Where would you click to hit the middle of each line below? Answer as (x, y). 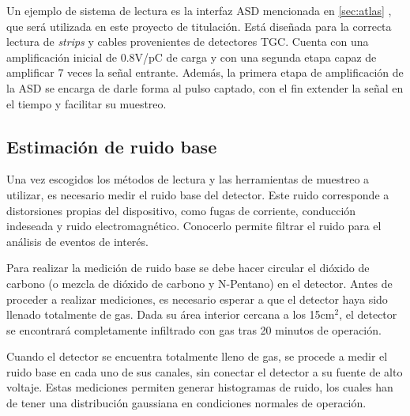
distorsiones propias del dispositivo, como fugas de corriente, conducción (181, 210)
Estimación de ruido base (112, 146)
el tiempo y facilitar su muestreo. (87, 103)
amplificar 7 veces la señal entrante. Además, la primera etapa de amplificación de (205, 72)
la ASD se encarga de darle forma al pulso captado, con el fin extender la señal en (205, 87)
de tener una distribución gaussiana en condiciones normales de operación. (186, 403)
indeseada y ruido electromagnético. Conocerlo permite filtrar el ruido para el (194, 226)
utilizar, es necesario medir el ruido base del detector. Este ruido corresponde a (198, 194)
